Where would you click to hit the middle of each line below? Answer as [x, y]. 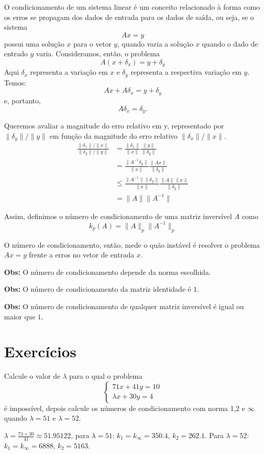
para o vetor [92, 43]
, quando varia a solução [155, 43]
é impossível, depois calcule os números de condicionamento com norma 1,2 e [125, 408]
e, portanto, [22, 100]
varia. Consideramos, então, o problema [98, 53]
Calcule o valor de [32, 376]
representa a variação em [69, 72]
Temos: [15, 82]
